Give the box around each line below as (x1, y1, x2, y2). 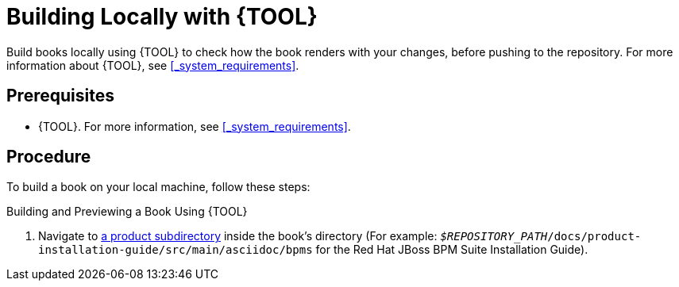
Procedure (6, 147, 91, 167)
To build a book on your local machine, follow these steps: (6, 180, 311, 194)
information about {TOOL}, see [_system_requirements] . (6, 58, 299, 72)
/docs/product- (547, 230, 642, 243)
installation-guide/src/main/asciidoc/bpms (38, 243, 313, 257)
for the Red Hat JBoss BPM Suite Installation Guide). (315, 243, 588, 257)
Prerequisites (6, 86, 114, 106)
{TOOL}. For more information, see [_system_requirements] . (38, 119, 351, 133)
